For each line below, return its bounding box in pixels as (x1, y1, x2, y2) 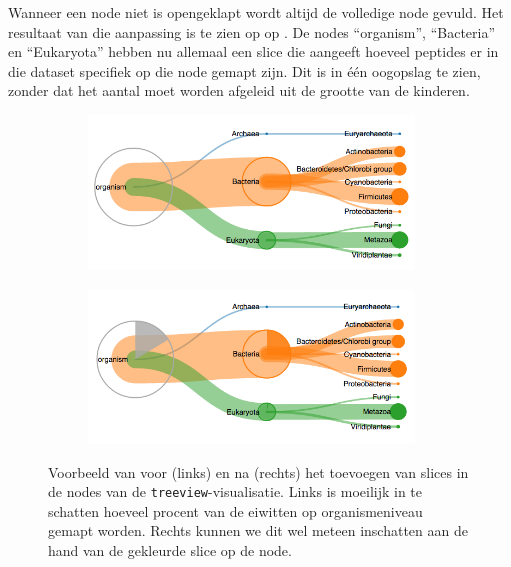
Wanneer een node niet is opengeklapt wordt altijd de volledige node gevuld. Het (8, 2, 504, 22)
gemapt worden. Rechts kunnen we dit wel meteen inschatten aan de (48, 520, 468, 541)
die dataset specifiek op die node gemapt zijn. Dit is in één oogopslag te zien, (8, 60, 481, 81)
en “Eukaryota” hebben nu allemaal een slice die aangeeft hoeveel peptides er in (8, 41, 499, 62)
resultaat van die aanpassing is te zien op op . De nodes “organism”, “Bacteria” (8, 21, 496, 42)
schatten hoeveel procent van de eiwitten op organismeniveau (48, 500, 423, 521)
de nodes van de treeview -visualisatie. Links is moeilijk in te (48, 481, 423, 502)
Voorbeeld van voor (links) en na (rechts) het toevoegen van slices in (48, 461, 469, 482)
